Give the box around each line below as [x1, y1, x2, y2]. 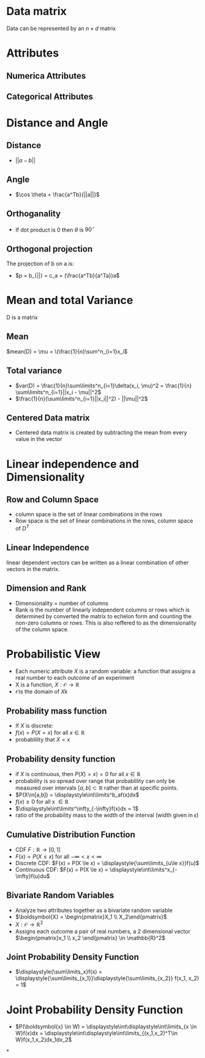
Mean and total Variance [6, 294, 133, 308]
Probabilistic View [6, 647, 101, 661]
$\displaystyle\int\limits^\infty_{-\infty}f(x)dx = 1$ [15, 805, 139, 812]
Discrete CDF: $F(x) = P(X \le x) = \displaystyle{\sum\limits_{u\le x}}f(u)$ [15, 860, 199, 867]
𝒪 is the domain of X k [15, 688, 68, 695]
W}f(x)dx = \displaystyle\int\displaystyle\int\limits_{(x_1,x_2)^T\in [15, 1030, 178, 1037]
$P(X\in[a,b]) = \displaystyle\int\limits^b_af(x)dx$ [15, 791, 140, 799]
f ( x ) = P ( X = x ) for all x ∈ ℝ [15, 729, 85, 736]
